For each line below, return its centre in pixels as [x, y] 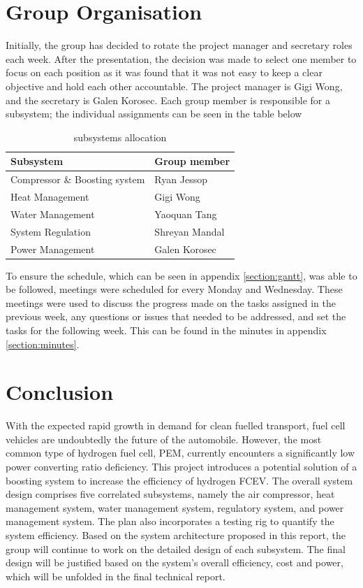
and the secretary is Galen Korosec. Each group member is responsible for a [168, 100]
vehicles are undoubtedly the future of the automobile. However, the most [164, 439]
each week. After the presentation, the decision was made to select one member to [181, 58]
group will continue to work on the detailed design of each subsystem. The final [176, 548]
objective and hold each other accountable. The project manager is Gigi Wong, [174, 86]
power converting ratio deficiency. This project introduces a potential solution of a [181, 467]
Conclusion [60, 392]
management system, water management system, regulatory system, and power [175, 507]
